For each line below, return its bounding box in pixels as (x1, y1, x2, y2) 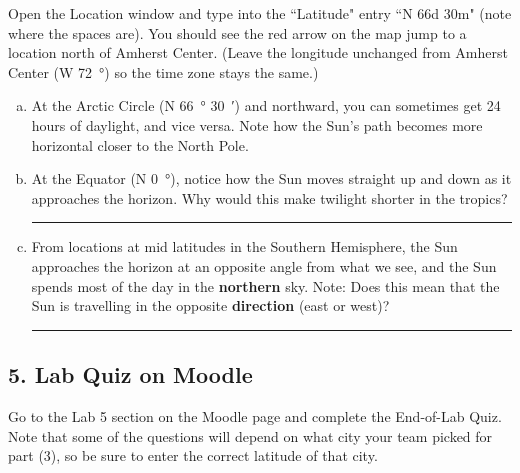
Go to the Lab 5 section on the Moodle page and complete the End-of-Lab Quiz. (8, 405, 502, 426)
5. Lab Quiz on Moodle (8, 359, 253, 390)
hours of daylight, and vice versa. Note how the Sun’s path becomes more (31, 114, 483, 135)
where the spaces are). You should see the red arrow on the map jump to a (8, 22, 467, 43)
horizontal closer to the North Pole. (31, 134, 249, 155)
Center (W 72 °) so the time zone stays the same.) (8, 61, 319, 82)
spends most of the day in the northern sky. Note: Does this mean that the (31, 275, 500, 296)
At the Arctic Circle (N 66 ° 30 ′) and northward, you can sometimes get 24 (31, 95, 501, 116)
